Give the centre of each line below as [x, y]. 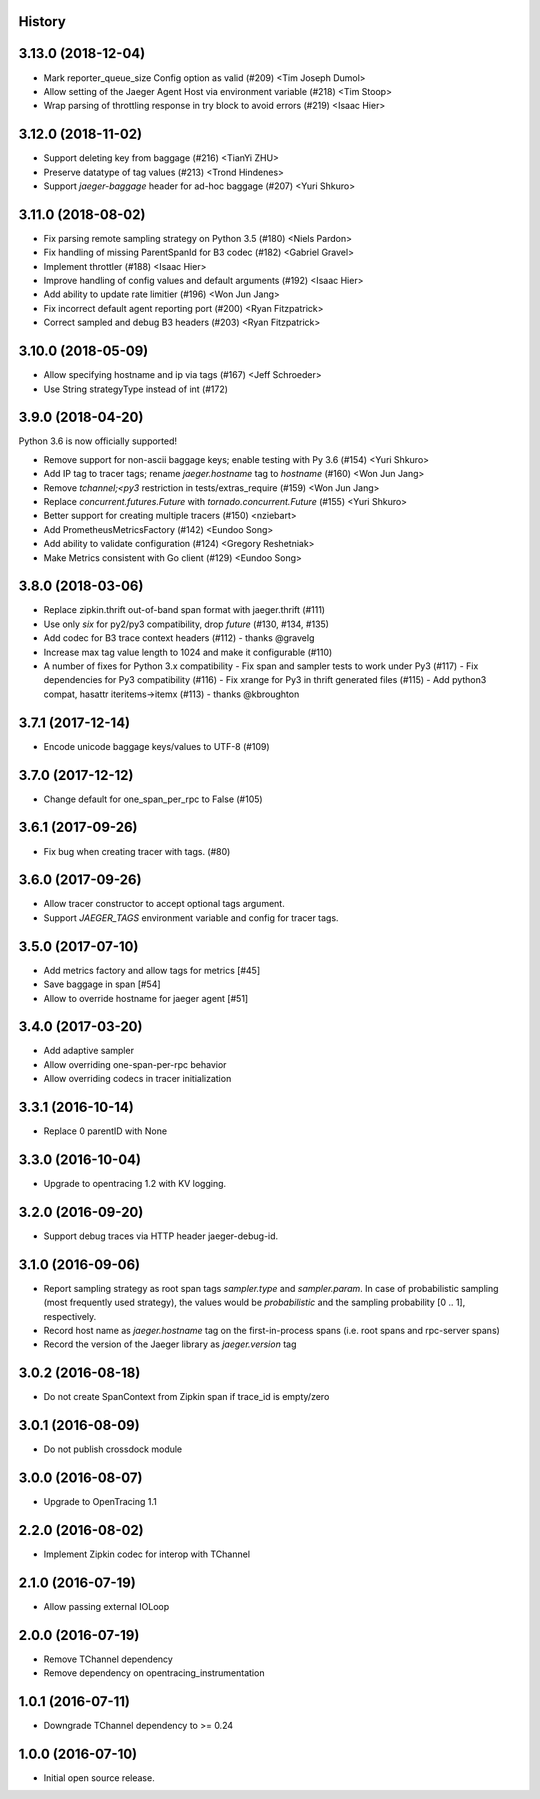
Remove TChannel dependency [108, 1659]
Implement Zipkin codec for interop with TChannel [146, 1554]
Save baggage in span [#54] [102, 984]
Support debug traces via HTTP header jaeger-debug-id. [161, 1236]
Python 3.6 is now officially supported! [98, 441]
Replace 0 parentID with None [105, 1131]
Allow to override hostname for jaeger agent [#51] [146, 998]
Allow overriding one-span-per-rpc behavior [135, 1064]
